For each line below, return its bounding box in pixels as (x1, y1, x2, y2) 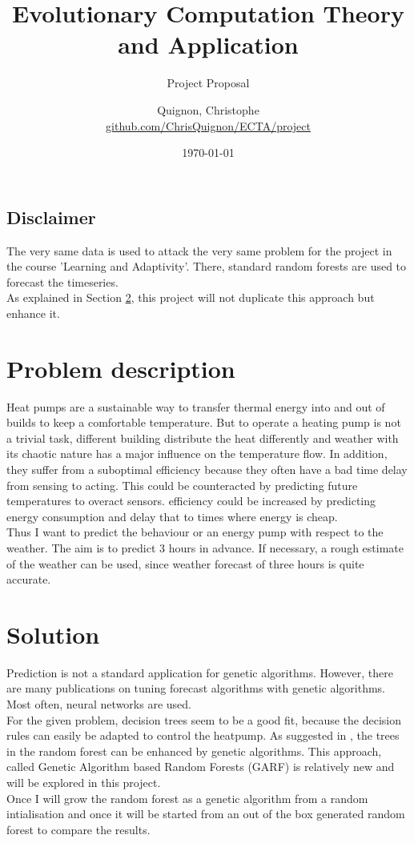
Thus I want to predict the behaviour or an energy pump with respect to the (6, 524, 384, 540)
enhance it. (6, 304, 60, 321)
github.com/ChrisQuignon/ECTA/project (106, 117, 311, 134)
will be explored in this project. (6, 774, 161, 790)
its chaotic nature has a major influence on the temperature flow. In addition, (6, 445, 388, 462)
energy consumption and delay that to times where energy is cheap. (6, 508, 338, 524)
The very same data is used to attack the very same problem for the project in (6, 242, 392, 259)
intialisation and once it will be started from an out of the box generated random (6, 805, 405, 822)
